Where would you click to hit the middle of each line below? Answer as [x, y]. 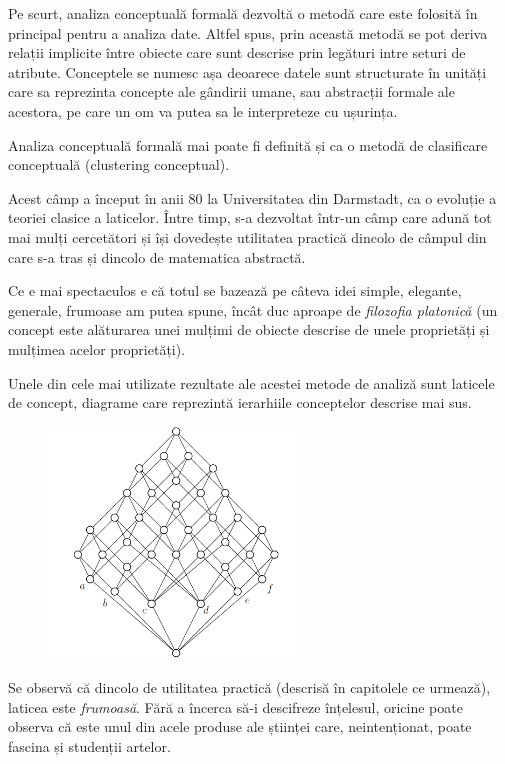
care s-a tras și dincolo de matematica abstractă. [157, 256]
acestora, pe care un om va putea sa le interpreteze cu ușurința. [203, 110]
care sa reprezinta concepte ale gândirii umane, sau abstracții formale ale [231, 91]
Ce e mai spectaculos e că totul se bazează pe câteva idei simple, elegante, [235, 290]
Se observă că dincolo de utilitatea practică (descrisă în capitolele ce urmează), [249, 687]
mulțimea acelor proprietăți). [97, 348]
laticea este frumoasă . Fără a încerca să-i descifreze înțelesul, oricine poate [235, 706]
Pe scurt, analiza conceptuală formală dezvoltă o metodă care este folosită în [243, 13]
